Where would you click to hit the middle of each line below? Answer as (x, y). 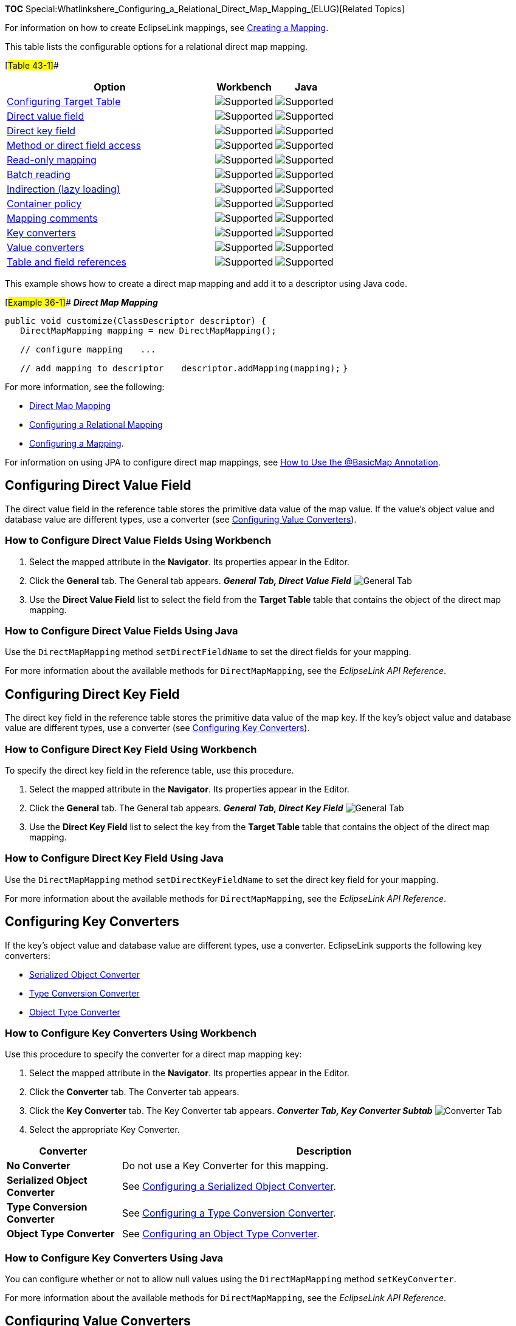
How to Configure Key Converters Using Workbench (131, 1033)
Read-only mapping (52, 160)
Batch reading (39, 174)
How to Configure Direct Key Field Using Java (114, 858)
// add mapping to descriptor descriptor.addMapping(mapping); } (184, 368)
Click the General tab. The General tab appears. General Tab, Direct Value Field (190, 580)
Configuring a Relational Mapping (96, 424)
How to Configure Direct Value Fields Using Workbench (138, 541)
